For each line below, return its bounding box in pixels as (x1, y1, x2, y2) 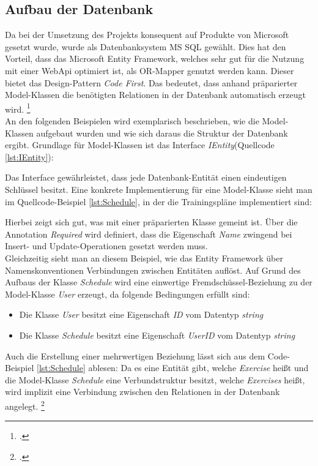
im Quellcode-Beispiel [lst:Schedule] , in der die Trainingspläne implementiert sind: (5, 195, 312, 208)
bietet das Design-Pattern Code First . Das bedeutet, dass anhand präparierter (5, 76, 298, 89)
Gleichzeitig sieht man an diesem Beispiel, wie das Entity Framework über (5, 251, 283, 264)
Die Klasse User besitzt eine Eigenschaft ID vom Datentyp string (19, 308, 264, 321)
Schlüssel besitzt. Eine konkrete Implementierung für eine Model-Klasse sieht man (5, 182, 312, 195)
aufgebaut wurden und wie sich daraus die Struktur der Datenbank (36, 126, 288, 139)
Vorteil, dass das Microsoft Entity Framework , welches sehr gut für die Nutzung (5, 52, 305, 65)
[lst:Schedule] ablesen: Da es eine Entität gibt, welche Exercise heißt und (36, 361, 309, 374)
